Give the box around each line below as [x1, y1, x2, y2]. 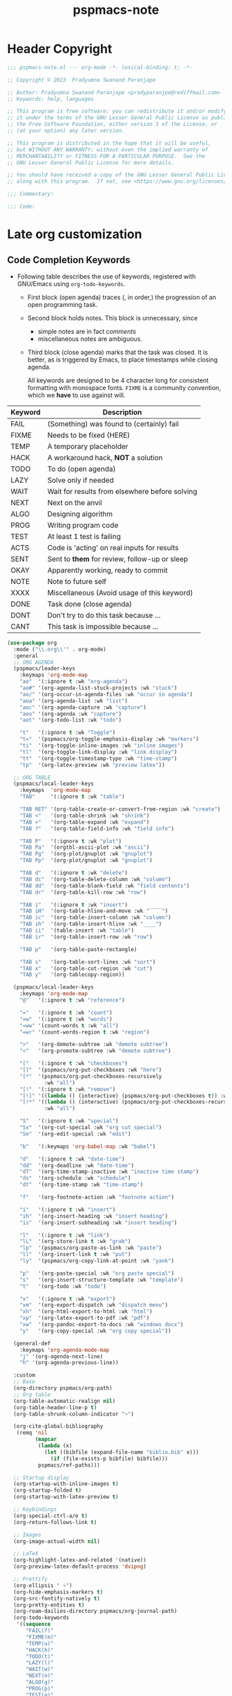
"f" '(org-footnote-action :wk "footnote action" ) [19, 1194, 175, 1201]
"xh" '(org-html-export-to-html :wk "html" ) [19, 1308, 153, 1315]
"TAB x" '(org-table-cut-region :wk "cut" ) [19, 965, 153, 972]
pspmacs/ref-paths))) [37, 1461, 100, 1469]
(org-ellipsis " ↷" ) [13, 1582, 72, 1589]
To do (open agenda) [47, 463, 116, 473]
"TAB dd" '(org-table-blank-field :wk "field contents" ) [19, 882, 190, 889]
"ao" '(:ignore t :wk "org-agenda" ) [19, 678, 128, 685]
